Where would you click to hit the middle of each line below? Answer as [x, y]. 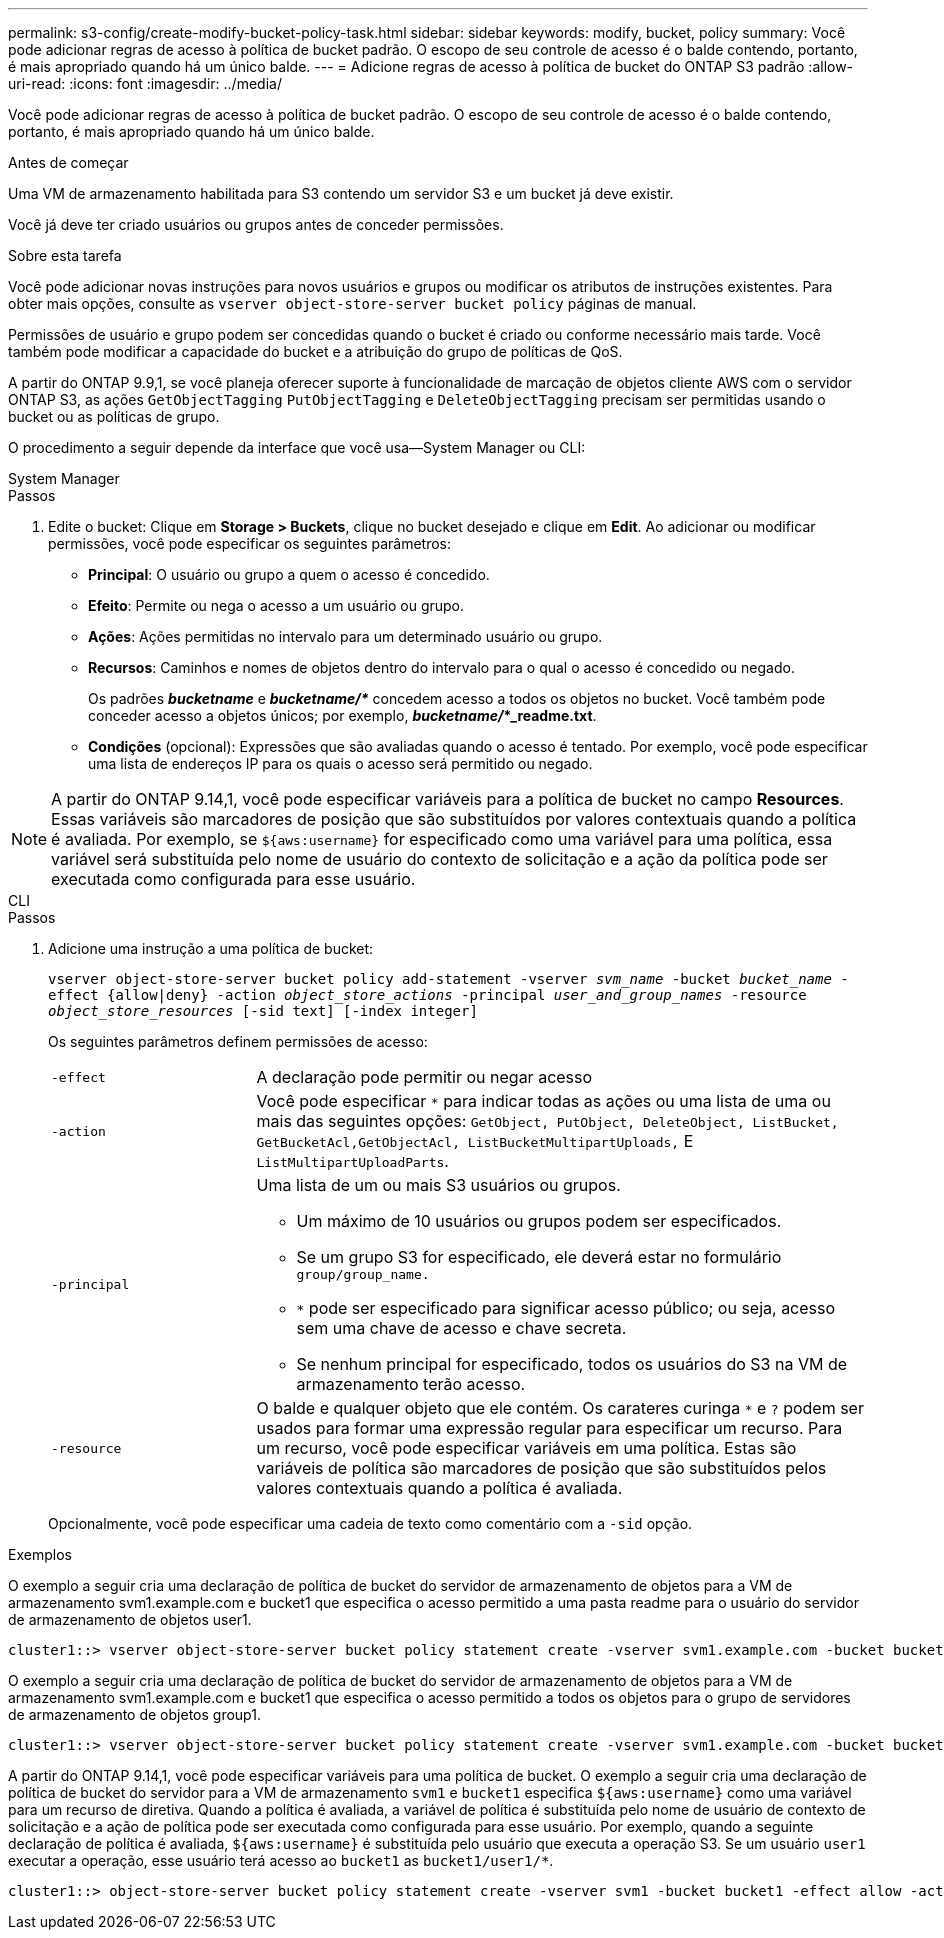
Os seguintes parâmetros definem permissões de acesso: [238, 1041]
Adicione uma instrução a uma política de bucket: [211, 948]
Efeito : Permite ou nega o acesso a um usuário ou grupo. [276, 605]
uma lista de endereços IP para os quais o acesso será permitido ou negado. [340, 763]
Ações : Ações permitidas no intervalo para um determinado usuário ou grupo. [345, 636]
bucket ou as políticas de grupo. [114, 416]
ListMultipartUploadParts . [352, 1161]
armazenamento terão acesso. [411, 1384]
